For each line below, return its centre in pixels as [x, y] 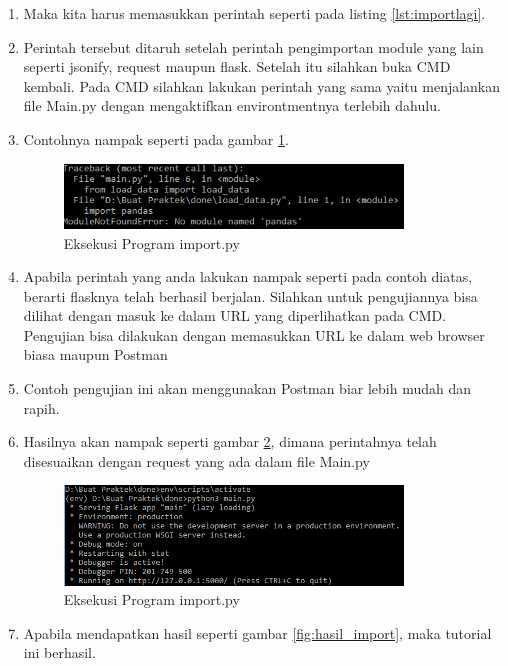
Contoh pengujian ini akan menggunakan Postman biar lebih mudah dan [247, 388]
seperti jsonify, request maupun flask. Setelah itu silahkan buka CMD [237, 66]
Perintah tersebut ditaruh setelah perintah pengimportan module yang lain [253, 46]
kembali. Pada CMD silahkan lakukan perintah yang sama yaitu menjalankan [262, 85]
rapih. [41, 407]
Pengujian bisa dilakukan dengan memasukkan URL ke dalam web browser [254, 334]
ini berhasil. [59, 652]
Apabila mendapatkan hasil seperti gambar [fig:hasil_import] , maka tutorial [257, 632]
